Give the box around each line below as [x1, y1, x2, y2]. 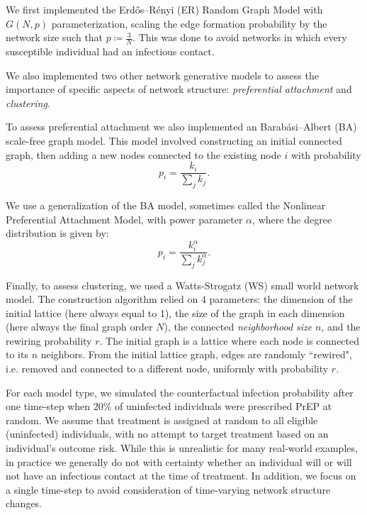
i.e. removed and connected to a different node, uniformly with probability [6, 361, 329, 376]
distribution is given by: [6, 226, 109, 240]
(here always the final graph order [6, 319, 153, 334]
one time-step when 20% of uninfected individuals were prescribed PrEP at [6, 399, 332, 414]
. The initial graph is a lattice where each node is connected [99, 333, 360, 348]
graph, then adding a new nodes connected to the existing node [6, 147, 281, 162]
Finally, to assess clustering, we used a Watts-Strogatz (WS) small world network [6, 277, 359, 292]
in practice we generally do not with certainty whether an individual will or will [6, 454, 352, 469]
